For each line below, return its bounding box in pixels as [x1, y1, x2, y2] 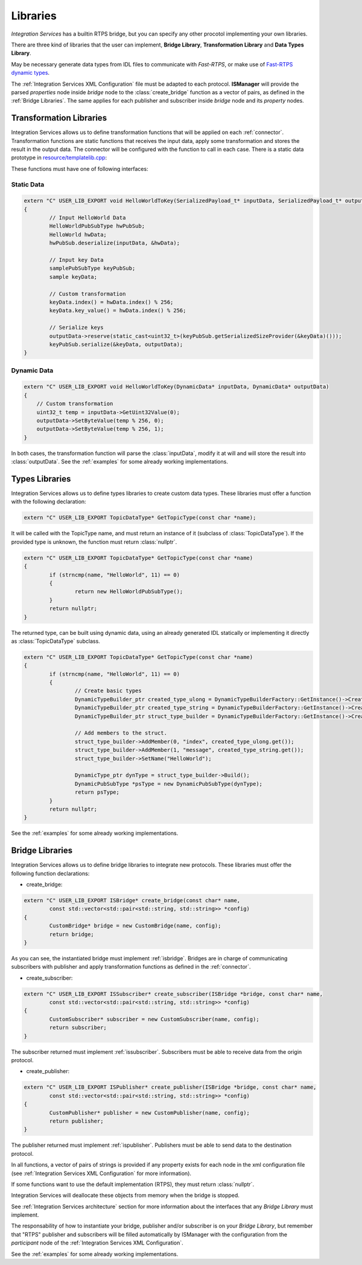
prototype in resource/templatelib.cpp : [11, 154, 107, 161]
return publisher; [49, 1117, 104, 1124]
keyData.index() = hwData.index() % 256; [49, 299, 174, 305]
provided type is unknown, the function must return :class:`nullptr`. [11, 538, 177, 546]
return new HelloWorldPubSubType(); [74, 588, 183, 595]
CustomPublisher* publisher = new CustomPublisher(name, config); [49, 1109, 250, 1116]
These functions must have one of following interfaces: [11, 165, 148, 172]
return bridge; [49, 931, 95, 938]
